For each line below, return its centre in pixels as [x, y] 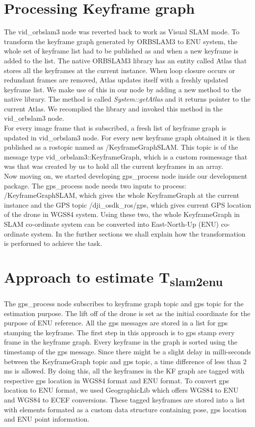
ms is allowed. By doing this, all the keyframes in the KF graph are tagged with [124, 371]
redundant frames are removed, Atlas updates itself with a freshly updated [116, 80]
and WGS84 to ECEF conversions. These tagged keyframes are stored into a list [125, 399]
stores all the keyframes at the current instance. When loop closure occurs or [120, 70]
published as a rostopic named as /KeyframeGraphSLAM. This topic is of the [121, 147]
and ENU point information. [47, 419]
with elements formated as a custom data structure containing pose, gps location [125, 409]
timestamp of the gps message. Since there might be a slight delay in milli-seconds [127, 351]
